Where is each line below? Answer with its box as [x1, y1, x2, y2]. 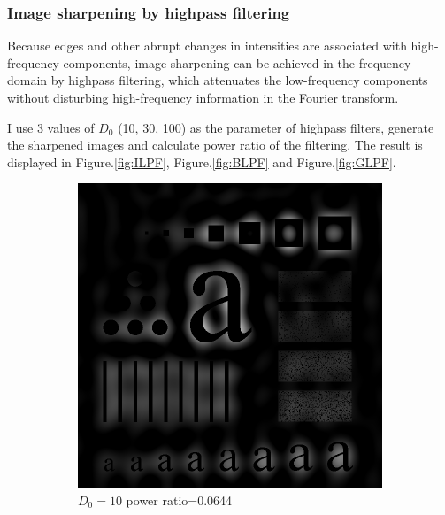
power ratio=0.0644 [126, 490, 233, 509]
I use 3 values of [7, 118, 95, 136]
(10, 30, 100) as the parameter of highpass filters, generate [118, 118, 434, 136]
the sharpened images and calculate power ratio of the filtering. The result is [7, 135, 423, 154]
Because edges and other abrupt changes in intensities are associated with [7, 36, 407, 55]
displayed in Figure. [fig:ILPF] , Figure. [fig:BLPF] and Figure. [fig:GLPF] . [7, 152, 396, 171]
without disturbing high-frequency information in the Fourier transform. [7, 88, 399, 106]
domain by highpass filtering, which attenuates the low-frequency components [7, 71, 428, 89]
